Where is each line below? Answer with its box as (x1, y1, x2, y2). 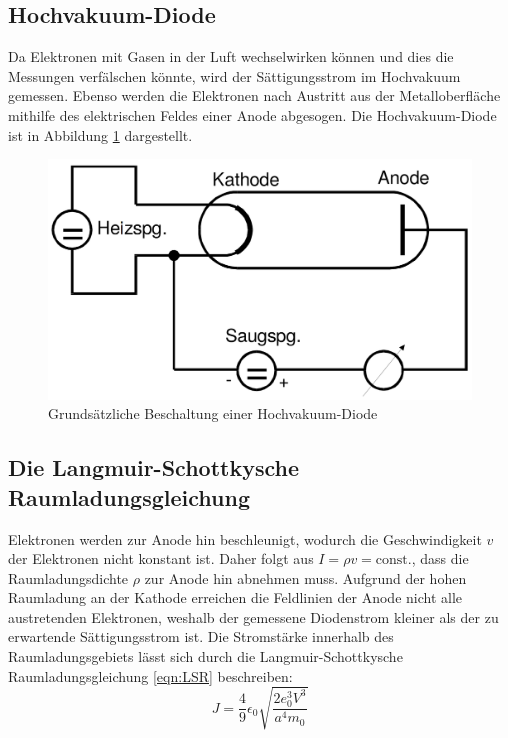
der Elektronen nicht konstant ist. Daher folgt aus (8, 548, 314, 569)
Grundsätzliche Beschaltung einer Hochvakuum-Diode (48, 403, 378, 424)
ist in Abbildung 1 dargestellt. (8, 124, 193, 145)
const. (375, 553, 412, 568)
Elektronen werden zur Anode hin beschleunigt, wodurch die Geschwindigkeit (8, 528, 482, 549)
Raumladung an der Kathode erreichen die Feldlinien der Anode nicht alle (8, 587, 463, 608)
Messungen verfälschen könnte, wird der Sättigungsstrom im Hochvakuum (8, 65, 461, 86)
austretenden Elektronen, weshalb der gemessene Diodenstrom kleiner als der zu (8, 606, 499, 627)
